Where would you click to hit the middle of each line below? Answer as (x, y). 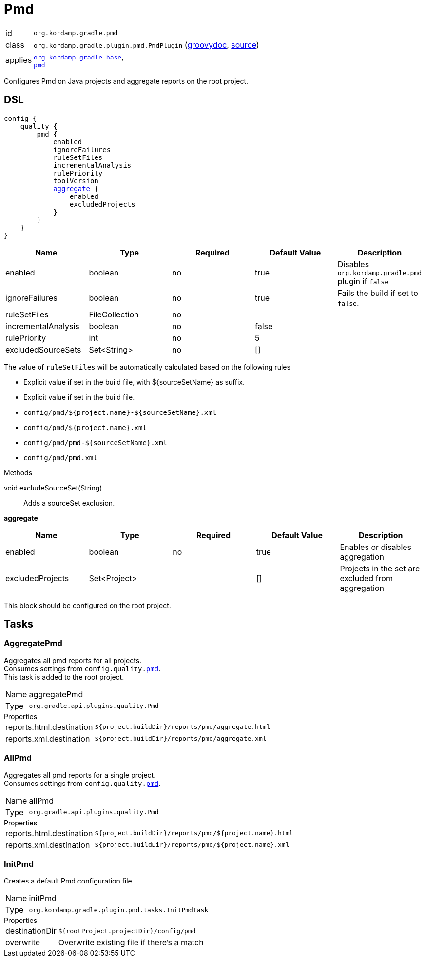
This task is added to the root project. (64, 677)
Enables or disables (376, 547)
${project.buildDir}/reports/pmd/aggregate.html (183, 727)
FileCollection (114, 314)
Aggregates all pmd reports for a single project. (80, 775)
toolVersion (76, 181)
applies (19, 60)
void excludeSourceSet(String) (53, 488)
